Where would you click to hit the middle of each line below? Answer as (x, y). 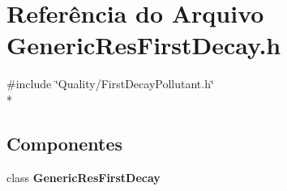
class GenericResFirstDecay (84, 177)
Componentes (65, 143)
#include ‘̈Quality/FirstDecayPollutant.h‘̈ (110, 84)
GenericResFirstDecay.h (144, 45)
